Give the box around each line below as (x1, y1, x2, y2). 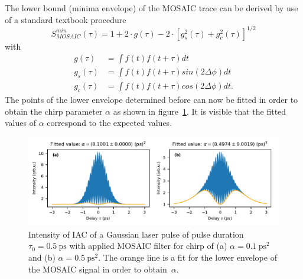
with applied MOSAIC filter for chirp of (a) (69, 239, 227, 252)
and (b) (28, 251, 56, 263)
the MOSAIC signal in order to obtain (28, 262, 167, 275)
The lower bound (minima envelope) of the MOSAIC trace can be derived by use (5, 2, 298, 14)
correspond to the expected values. (47, 116, 172, 129)
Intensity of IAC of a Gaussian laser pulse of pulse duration (28, 228, 244, 240)
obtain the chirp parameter (5, 105, 103, 117)
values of (5, 116, 36, 129)
